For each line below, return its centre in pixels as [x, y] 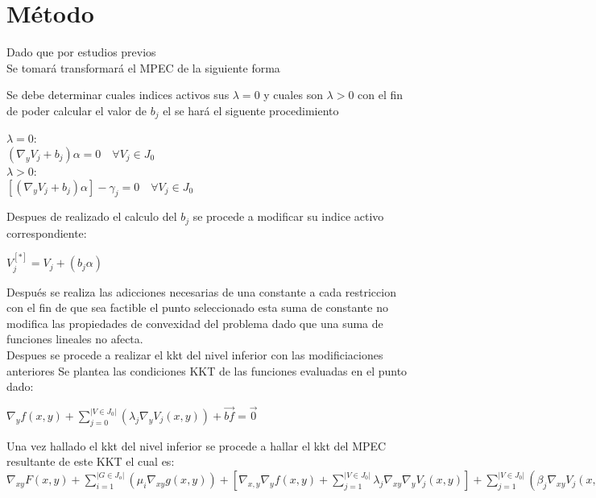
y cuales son [293, 95]
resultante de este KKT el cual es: [91, 461]
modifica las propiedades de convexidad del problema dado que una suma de [195, 323]
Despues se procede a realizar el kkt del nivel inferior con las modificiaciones [195, 355]
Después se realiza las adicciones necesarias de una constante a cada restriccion [201, 291]
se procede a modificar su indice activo [288, 216]
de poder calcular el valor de [77, 110]
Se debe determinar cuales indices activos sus [118, 95]
